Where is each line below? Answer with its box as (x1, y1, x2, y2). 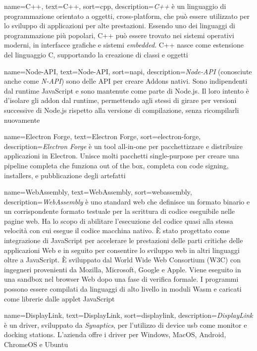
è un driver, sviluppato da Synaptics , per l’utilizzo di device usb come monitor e (4, 319, 247, 330)
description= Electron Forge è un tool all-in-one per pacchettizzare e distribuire (4, 141, 243, 151)
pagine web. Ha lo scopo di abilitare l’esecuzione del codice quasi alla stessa (4, 215, 233, 226)
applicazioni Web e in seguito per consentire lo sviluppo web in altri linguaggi (4, 245, 240, 255)
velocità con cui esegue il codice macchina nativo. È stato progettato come (4, 225, 230, 236)
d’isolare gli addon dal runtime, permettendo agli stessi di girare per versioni (4, 95, 237, 105)
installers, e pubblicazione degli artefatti (4, 170, 126, 180)
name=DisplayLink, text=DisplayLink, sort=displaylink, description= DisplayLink (4, 310, 253, 320)
